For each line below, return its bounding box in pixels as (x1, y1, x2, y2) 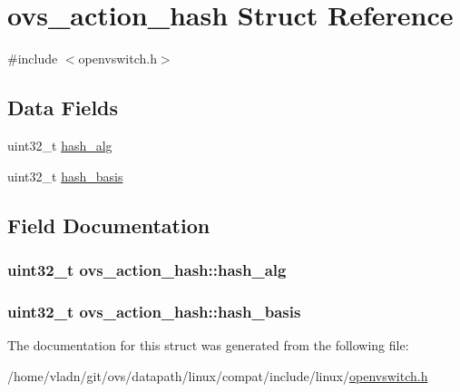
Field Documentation (7, 211, 210, 239)
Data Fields (7, 93, 119, 122)
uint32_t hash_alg (7, 135, 113, 154)
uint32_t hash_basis (7, 166, 123, 185)
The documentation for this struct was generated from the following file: (7, 335, 409, 354)
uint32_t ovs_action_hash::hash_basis (7, 299, 301, 322)
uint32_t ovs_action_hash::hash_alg (7, 258, 287, 280)
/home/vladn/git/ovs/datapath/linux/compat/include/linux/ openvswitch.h (7, 366, 428, 385)
